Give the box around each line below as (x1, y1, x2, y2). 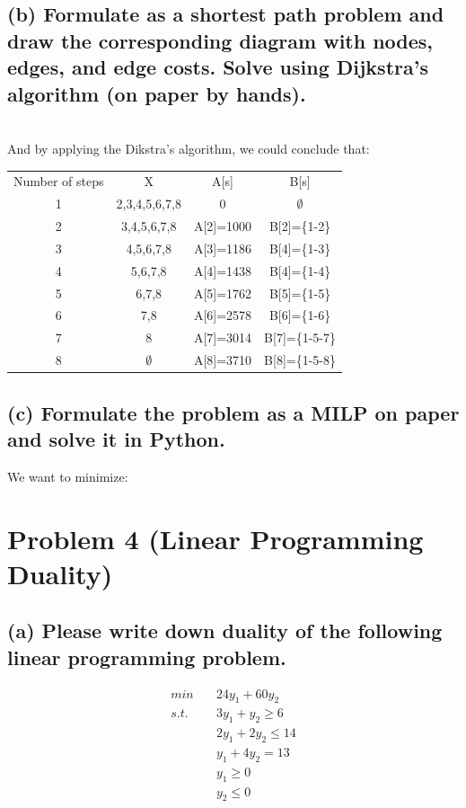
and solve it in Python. (7, 424, 225, 452)
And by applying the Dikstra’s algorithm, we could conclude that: (7, 138, 370, 157)
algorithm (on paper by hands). (7, 79, 306, 107)
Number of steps (13, 172, 104, 191)
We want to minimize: (7, 466, 128, 485)
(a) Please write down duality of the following (7, 617, 443, 644)
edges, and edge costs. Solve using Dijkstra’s (7, 53, 428, 81)
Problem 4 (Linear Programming (7, 519, 424, 556)
